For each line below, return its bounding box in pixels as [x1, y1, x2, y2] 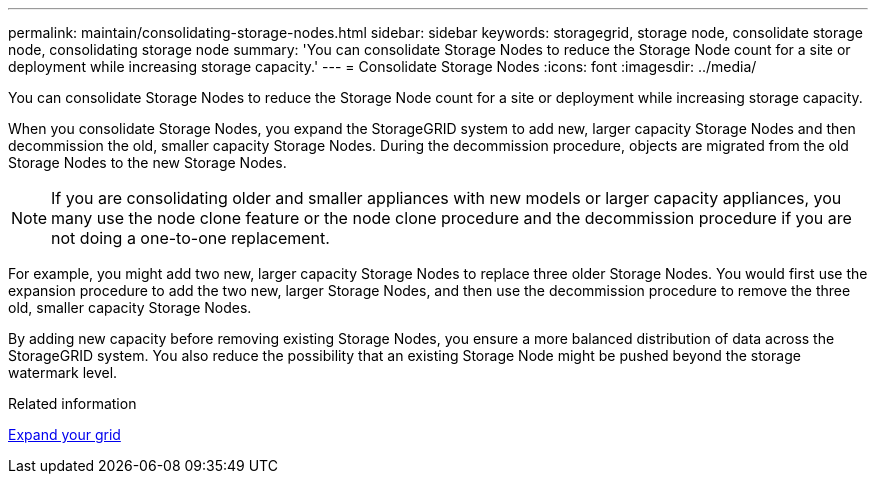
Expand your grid [8, 426, 121, 443]
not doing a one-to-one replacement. [51, 228, 330, 248]
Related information [8, 395, 137, 412]
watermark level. [8, 364, 118, 381]
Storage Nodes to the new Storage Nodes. [8, 154, 287, 171]
